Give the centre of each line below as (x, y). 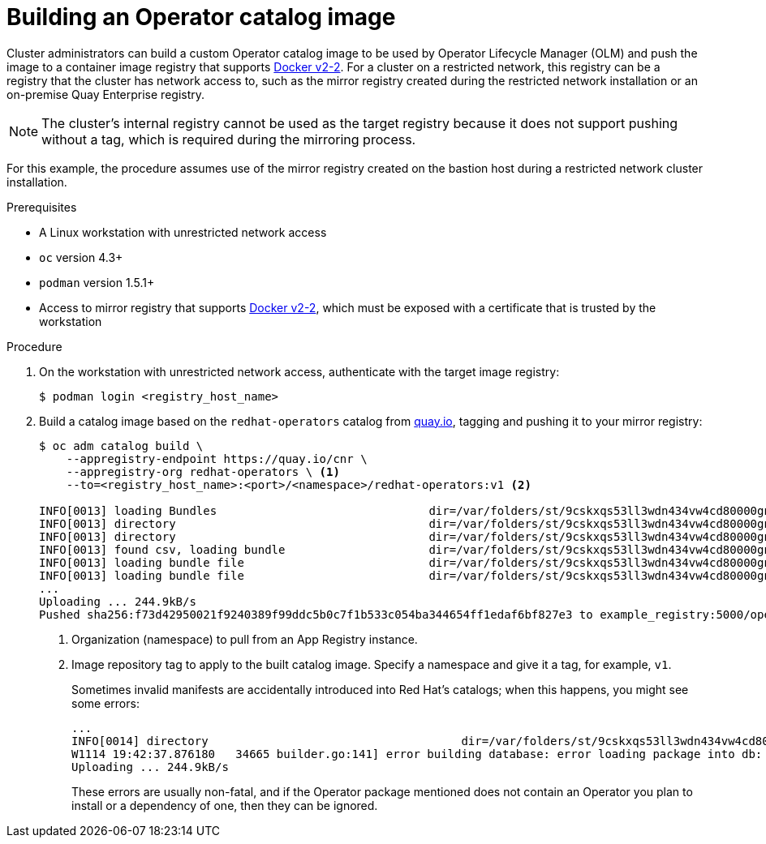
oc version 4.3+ (81, 257)
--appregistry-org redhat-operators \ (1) (203, 471)
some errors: (105, 703)
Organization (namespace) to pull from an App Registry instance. (245, 639)
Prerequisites (42, 207)
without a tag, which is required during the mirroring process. (229, 139)
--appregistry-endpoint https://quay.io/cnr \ (217, 458)
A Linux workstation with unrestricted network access (183, 232)
